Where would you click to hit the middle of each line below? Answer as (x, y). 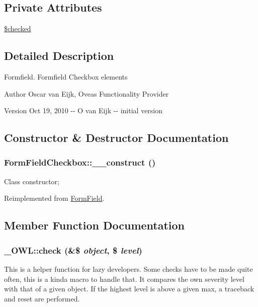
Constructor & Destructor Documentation (116, 138)
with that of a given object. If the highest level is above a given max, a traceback (129, 289)
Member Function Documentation (95, 225)
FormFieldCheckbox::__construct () (80, 162)
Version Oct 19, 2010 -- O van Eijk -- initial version (83, 110)
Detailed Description (59, 56)
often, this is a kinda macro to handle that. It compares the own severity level (124, 279)
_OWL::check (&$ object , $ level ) (73, 250)
